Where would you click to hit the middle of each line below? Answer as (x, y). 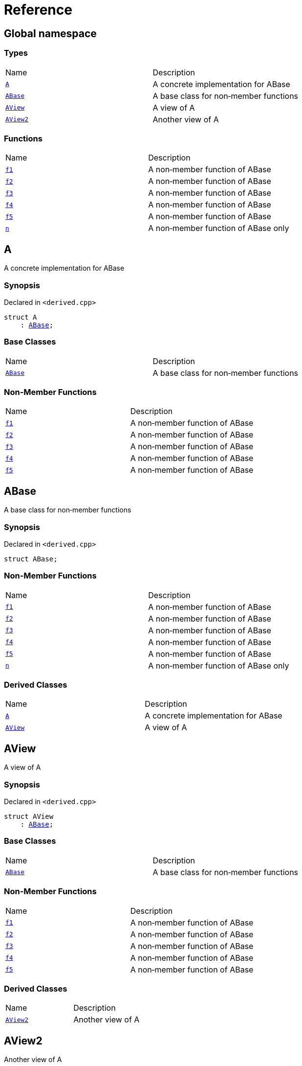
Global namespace (50, 33)
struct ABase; (31, 559)
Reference (38, 10)
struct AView (29, 817)
